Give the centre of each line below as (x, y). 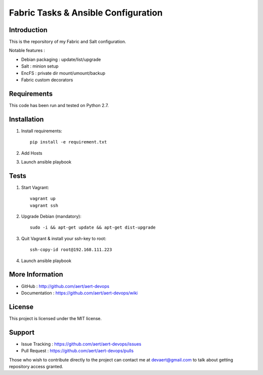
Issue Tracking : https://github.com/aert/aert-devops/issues (81, 344)
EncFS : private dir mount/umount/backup (63, 73)
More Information (36, 275)
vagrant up (43, 199)
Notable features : (27, 51)
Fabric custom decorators (47, 80)
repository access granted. (36, 366)
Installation (26, 119)
